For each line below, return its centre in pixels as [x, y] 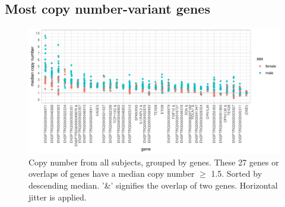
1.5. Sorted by [237, 173]
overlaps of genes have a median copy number [112, 173]
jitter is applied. [58, 197]
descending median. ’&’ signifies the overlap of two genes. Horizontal [153, 185]
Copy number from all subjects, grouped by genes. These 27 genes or [154, 162]
